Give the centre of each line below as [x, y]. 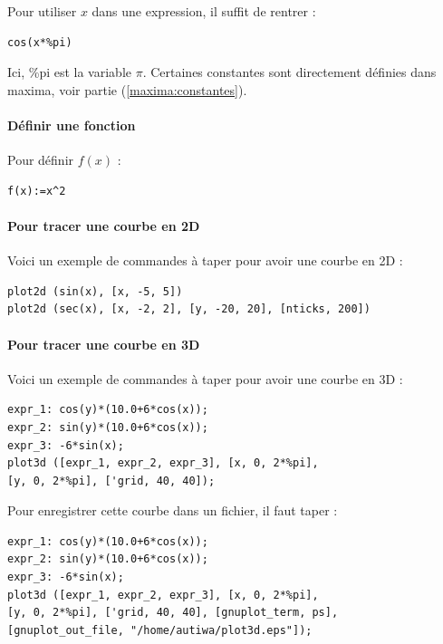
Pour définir [41, 160]
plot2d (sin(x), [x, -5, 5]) [95, 291]
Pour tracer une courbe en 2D [104, 225]
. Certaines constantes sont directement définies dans [289, 72]
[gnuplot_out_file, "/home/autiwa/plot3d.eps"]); [160, 630]
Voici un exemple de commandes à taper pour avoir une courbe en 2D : [205, 260]
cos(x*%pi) [40, 42]
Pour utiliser [42, 11]
